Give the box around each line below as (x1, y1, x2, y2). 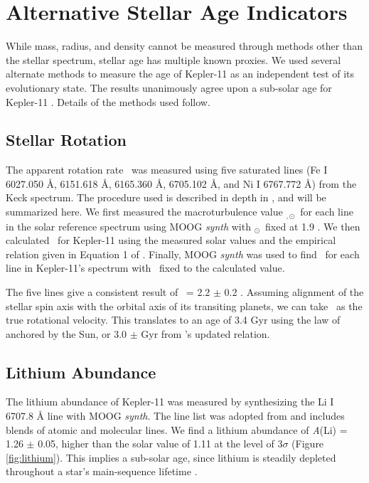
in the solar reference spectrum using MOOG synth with (6, 218, 251, 233)
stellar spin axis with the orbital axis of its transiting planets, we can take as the (6, 298, 363, 313)
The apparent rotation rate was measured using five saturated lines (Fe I (6, 162, 328, 177)
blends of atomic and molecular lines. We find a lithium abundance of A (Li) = (6, 422, 348, 437)
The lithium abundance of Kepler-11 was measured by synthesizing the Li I (6, 394, 334, 409)
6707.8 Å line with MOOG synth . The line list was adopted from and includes (6, 408, 345, 423)
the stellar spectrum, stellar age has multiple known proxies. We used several (6, 52, 341, 67)
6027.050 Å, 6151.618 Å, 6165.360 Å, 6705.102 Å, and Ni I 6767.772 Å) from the (6, 176, 357, 191)
